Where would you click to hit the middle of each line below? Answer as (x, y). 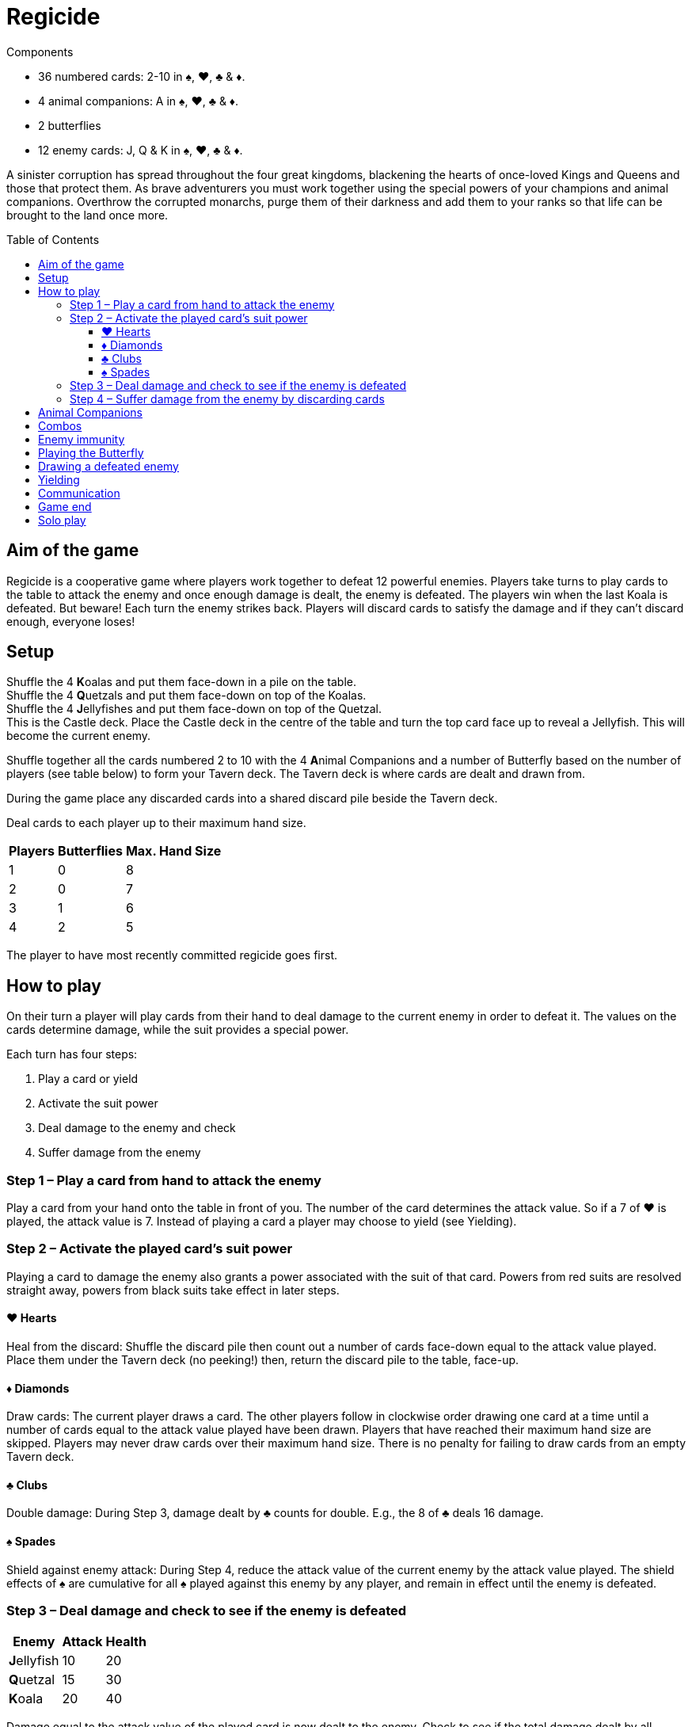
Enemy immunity (82, 439)
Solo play (62, 520)
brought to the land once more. (87, 215)
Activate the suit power (98, 1104)
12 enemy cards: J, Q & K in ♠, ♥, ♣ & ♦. (141, 150)
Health (126, 1642)
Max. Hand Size (173, 851)
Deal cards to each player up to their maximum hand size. (156, 823)
